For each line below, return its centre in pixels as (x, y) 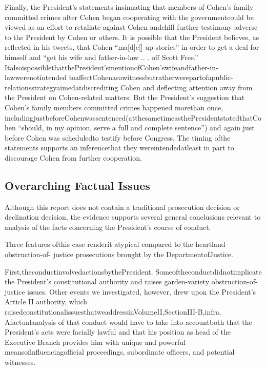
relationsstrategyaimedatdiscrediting (62, 87)
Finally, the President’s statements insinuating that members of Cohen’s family (129, 7)
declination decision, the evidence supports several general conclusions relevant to (133, 217)
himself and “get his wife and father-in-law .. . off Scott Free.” (101, 57)
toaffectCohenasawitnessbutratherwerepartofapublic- (151, 77)
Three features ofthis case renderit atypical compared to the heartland (115, 244)
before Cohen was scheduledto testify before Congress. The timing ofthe (118, 137)
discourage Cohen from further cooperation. (73, 157)
